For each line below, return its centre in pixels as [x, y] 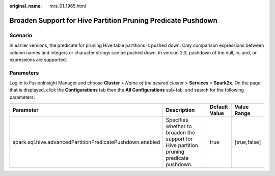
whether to [179, 126]
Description [180, 110]
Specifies [177, 120]
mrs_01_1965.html [68, 6]
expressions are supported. [38, 60]
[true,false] [248, 142]
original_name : [26, 6]
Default [219, 107]
